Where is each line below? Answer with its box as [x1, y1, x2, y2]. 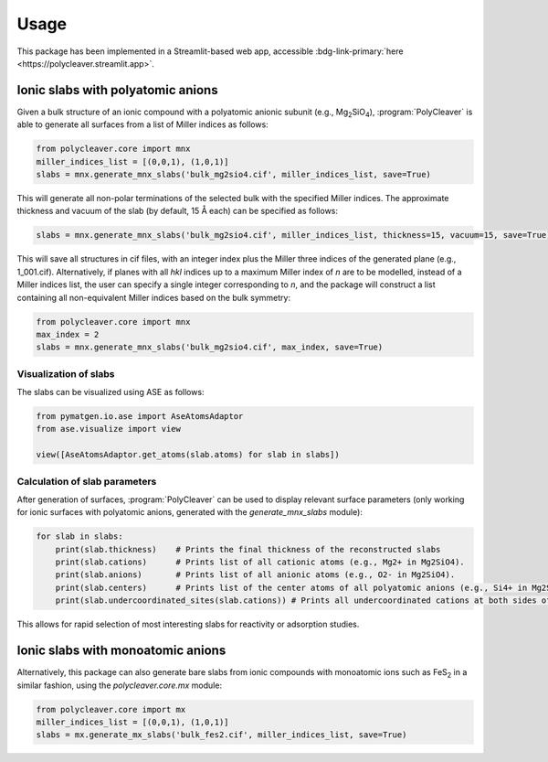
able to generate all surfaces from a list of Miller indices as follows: [16, 119, 269, 130]
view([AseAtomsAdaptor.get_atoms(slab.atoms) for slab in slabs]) [36, 449, 340, 460]
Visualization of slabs [16, 367, 115, 380]
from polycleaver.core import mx [36, 704, 186, 714]
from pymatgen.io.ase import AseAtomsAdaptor [36, 412, 244, 421]
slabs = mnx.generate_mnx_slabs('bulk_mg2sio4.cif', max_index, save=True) [36, 342, 384, 352]
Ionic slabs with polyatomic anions [16, 82, 218, 98]
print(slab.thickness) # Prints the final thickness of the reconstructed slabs [55, 544, 441, 554]
